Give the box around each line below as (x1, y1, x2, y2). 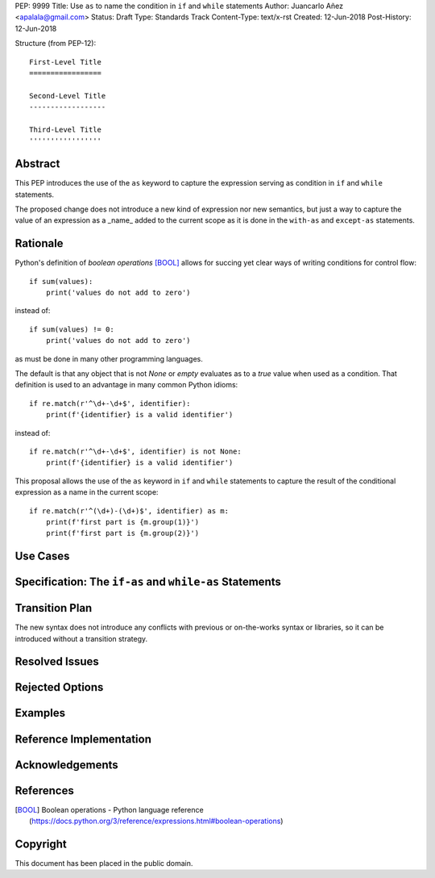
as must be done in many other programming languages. (14, 353, 203, 363)
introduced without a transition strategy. (14, 633, 148, 643)
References (14, 784, 74, 797)
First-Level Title (29, 57, 102, 66)
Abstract (14, 157, 60, 171)
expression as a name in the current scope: (14, 487, 159, 497)
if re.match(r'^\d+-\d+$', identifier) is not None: (29, 446, 242, 456)
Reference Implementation (14, 732, 152, 746)
